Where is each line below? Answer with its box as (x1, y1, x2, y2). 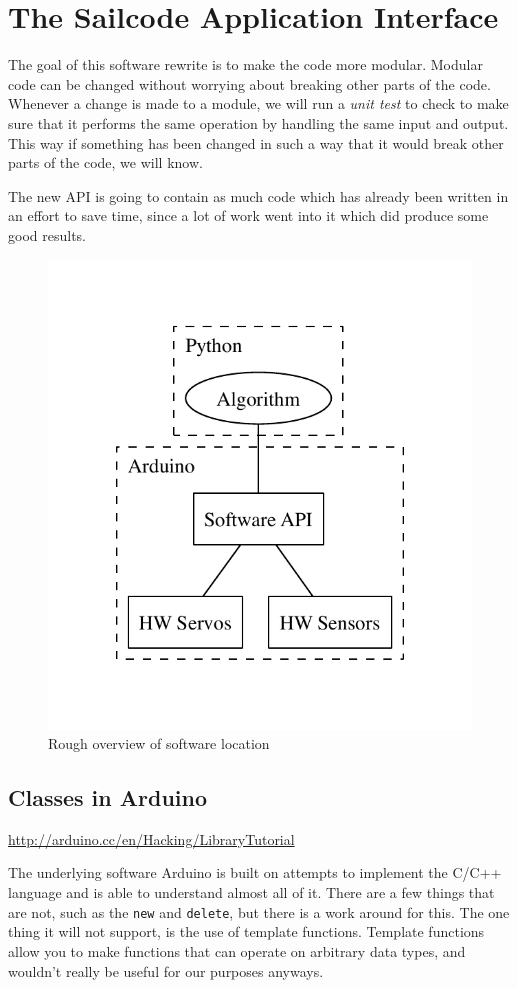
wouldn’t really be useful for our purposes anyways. (8, 960, 324, 981)
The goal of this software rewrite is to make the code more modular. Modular (8, 54, 483, 75)
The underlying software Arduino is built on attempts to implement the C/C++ (8, 862, 502, 883)
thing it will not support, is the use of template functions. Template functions (8, 921, 485, 942)
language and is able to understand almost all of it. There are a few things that (8, 882, 495, 903)
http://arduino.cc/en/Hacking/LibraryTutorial (8, 828, 295, 849)
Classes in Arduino (8, 782, 207, 813)
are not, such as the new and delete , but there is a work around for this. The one (8, 901, 510, 922)
